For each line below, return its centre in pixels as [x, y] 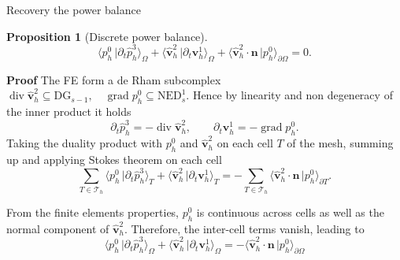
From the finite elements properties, [93, 212]
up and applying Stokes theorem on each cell [114, 159]
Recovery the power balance [74, 9]
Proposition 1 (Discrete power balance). [107, 36]
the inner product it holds [69, 111]
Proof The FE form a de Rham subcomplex [114, 79]
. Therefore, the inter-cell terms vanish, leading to [244, 228]
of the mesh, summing [340, 143]
